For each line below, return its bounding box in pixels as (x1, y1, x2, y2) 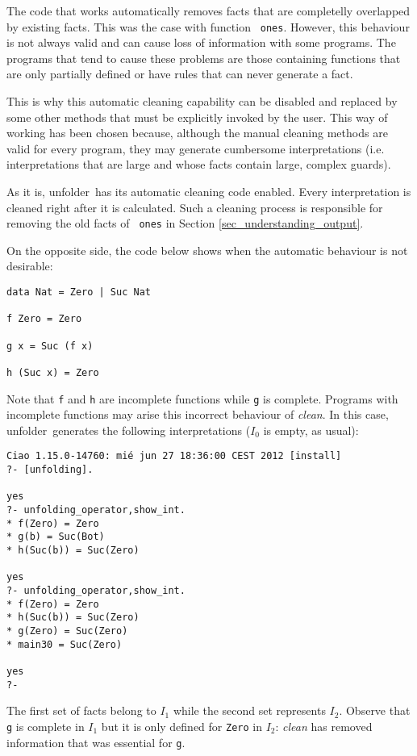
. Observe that (339, 702, 411, 719)
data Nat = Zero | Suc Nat (6, 286, 151, 299)
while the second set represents (173, 702, 326, 719)
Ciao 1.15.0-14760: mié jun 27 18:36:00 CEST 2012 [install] (6, 450, 342, 462)
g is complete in (6, 717, 85, 734)
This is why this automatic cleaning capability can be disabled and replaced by (6, 93, 398, 110)
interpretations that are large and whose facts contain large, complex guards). (6, 156, 391, 173)
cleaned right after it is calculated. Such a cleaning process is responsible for (6, 198, 383, 215)
